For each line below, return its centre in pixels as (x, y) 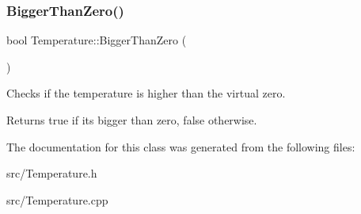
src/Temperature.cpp (57, 199)
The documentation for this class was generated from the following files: (181, 146)
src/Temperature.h (52, 173)
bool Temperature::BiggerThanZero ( (97, 40)
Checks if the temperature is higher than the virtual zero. (146, 93)
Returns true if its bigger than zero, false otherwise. (132, 120)
